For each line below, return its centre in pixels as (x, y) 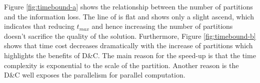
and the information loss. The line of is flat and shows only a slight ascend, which (129, 16)
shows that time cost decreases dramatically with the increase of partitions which (128, 45)
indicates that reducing (39, 26)
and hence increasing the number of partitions (162, 26)
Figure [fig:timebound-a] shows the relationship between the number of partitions (128, 6)
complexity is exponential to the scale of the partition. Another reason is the (121, 65)
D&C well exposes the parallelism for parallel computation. (95, 75)
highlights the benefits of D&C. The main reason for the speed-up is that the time (130, 55)
